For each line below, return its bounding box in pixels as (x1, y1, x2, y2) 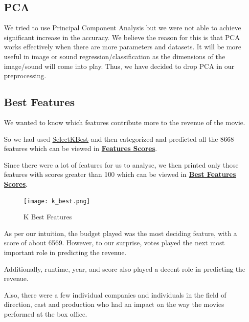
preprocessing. (4, 70, 46, 81)
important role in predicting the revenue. (4, 247, 127, 257)
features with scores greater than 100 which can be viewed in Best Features (4, 169, 236, 179)
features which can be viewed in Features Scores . (4, 143, 157, 153)
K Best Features (23, 212, 72, 222)
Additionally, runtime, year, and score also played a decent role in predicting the (4, 263, 246, 274)
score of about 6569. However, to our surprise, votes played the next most (4, 237, 225, 248)
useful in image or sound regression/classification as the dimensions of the (4, 51, 225, 61)
